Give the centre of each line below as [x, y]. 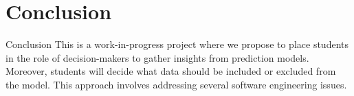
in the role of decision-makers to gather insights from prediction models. [157, 57]
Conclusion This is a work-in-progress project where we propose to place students [177, 44]
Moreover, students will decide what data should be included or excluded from [171, 71]
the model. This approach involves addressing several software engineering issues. [176, 84]
